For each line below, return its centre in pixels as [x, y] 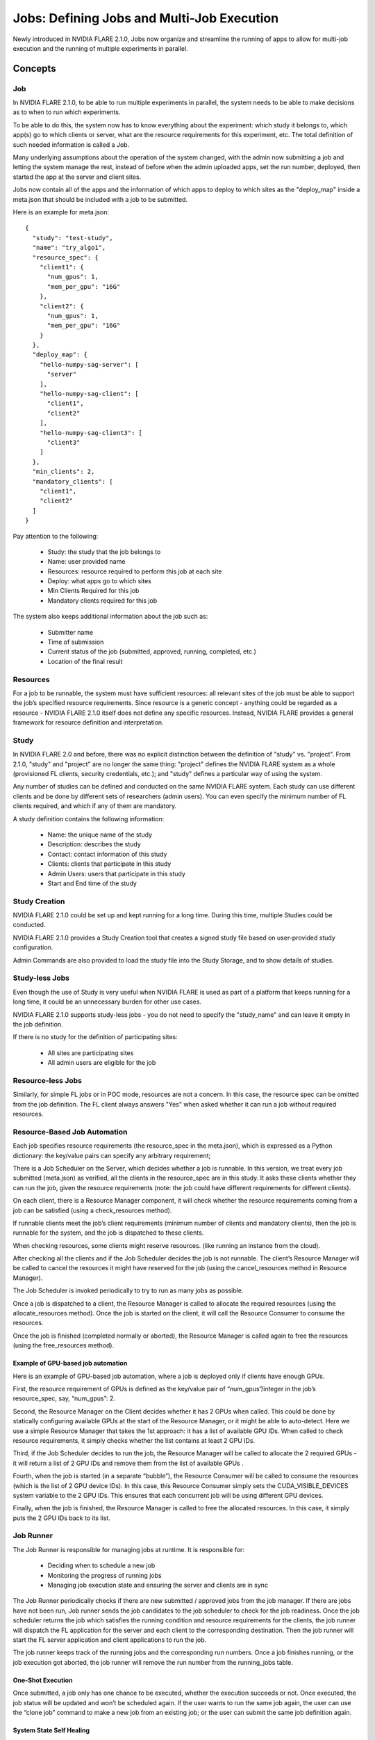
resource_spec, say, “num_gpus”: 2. [64, 1398]
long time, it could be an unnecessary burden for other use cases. [107, 1002]
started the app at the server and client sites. [77, 177]
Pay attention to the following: [56, 536]
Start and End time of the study [92, 883]
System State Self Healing [51, 1730]
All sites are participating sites [91, 1053]
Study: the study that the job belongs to [104, 552]
